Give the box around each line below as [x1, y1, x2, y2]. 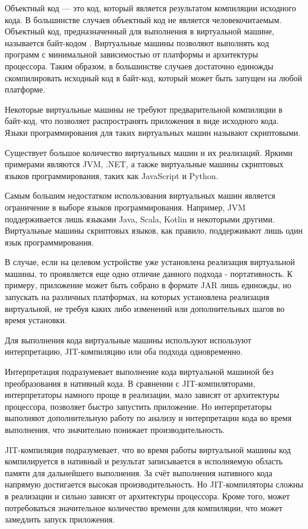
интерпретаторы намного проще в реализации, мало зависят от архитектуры [5, 388, 280, 401]
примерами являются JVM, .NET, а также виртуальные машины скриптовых [5, 158, 284, 170]
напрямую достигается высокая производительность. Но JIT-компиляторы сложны [5, 478, 304, 490]
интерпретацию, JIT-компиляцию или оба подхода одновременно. [5, 345, 243, 358]
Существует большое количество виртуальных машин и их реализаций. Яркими [5, 146, 293, 158]
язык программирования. [5, 235, 94, 248]
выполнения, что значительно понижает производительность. [5, 423, 225, 435]
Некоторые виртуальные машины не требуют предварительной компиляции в [5, 103, 283, 115]
